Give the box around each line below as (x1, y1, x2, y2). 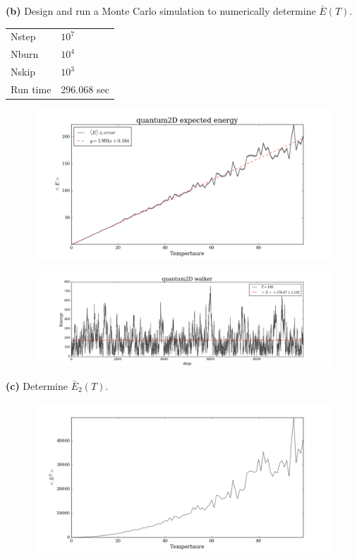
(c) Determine (6, 378, 68, 393)
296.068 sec (61, 81, 109, 96)
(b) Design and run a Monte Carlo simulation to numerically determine (6, 4, 316, 18)
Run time (11, 81, 52, 96)
